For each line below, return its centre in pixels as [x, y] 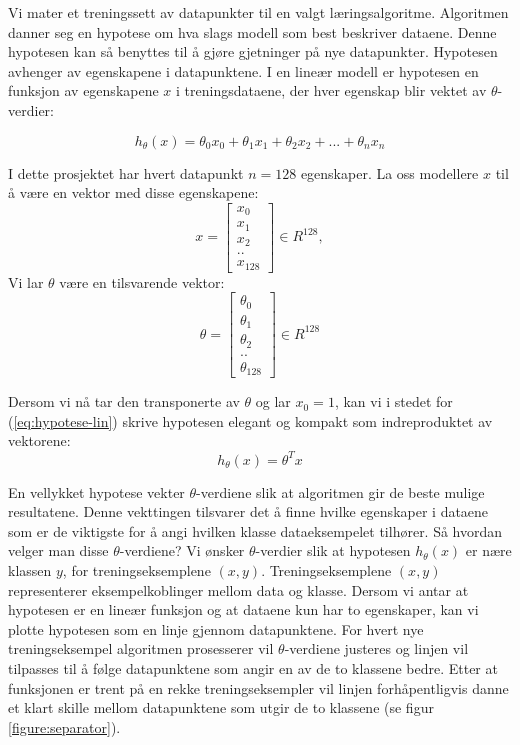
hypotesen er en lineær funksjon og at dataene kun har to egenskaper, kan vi [243, 609]
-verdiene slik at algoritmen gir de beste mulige [340, 491]
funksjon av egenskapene [83, 90]
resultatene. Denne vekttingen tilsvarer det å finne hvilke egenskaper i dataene [248, 511]
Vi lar [26, 281]
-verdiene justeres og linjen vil [376, 648]
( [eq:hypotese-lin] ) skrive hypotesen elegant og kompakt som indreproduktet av [250, 420]
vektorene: [39, 440]
